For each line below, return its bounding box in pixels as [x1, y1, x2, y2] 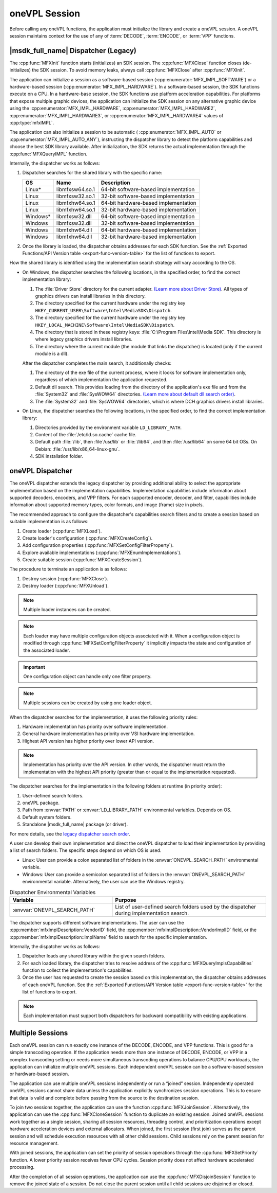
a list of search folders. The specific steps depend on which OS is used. [9, 847, 162, 853]
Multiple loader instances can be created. [23, 607, 111, 613]
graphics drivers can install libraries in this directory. [35, 293, 146, 299]
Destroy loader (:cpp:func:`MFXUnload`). [22, 583, 109, 589]
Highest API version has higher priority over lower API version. [22, 738, 154, 744]
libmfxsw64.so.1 [56, 186, 95, 193]
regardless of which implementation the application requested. [35, 377, 168, 383]
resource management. [9, 1140, 59, 1146]
